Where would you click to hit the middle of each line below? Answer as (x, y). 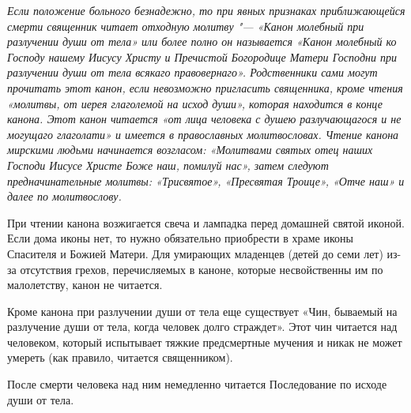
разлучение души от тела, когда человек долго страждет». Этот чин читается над (202, 327)
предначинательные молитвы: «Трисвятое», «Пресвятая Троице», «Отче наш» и (206, 180)
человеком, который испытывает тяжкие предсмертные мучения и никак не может (205, 342)
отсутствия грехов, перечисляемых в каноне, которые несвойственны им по (202, 269)
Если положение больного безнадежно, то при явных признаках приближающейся (206, 10)
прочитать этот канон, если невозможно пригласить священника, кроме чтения (205, 87)
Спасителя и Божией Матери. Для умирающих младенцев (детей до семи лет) (195, 253)
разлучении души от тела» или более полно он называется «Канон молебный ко (202, 41)
